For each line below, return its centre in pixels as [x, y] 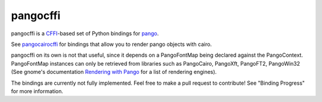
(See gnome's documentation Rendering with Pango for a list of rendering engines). [114, 72]
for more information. [37, 91]
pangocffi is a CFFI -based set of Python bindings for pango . [85, 33]
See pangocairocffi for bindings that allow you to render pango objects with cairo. [112, 44]
